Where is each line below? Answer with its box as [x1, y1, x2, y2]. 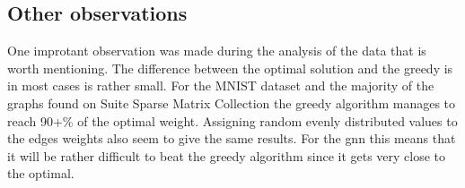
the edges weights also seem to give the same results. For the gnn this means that [7, 129, 456, 148]
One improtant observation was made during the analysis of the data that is [7, 41, 426, 60]
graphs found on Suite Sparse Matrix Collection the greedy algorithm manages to [7, 93, 456, 112]
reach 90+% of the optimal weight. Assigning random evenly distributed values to [7, 111, 458, 130]
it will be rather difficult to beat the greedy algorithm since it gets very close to [7, 146, 446, 165]
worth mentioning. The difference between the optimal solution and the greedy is [7, 58, 453, 77]
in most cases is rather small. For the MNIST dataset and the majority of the [7, 76, 434, 95]
